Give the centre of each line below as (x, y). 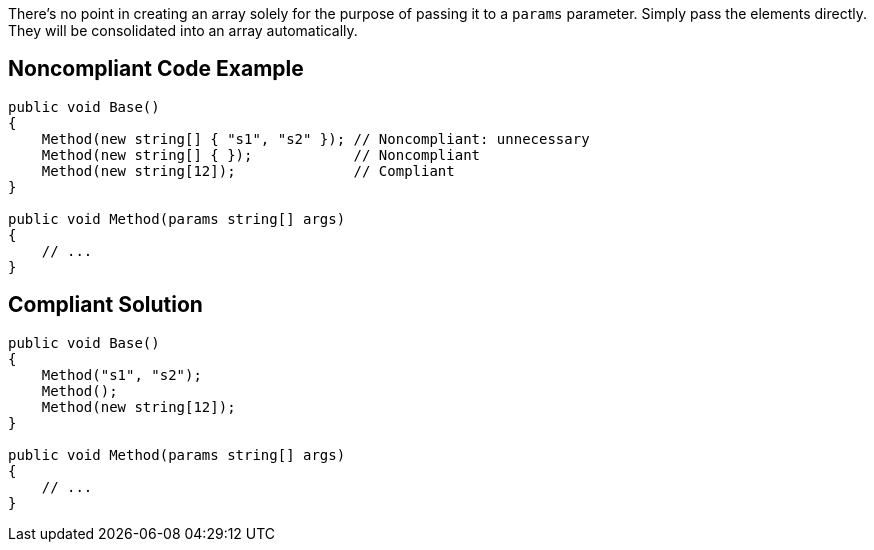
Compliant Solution (105, 305)
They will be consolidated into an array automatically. (183, 30)
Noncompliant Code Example (156, 69)
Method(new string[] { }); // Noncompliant (261, 154)
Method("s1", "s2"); (121, 374)
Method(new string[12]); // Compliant (248, 170)
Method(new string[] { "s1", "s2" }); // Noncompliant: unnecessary (315, 138)
